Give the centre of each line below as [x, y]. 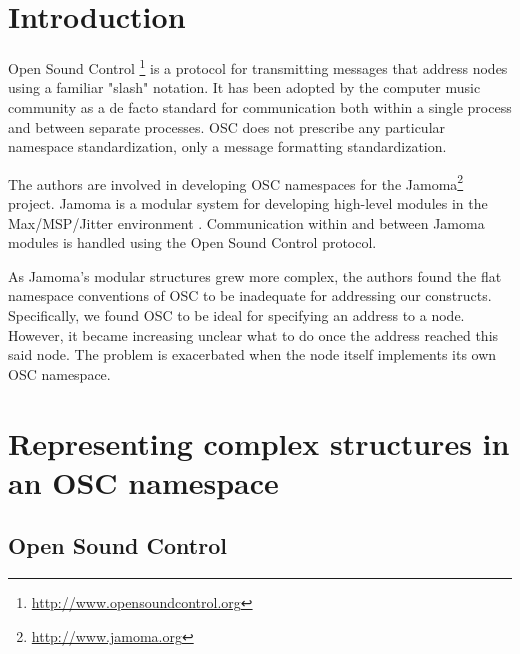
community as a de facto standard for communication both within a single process [260, 106]
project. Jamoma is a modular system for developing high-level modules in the [248, 203]
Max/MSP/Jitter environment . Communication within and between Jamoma [246, 222]
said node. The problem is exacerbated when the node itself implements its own [252, 354]
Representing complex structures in [259, 442]
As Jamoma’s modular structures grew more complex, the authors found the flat [255, 275]
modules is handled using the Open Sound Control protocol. [192, 242]
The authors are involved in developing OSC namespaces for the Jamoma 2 [236, 182]
